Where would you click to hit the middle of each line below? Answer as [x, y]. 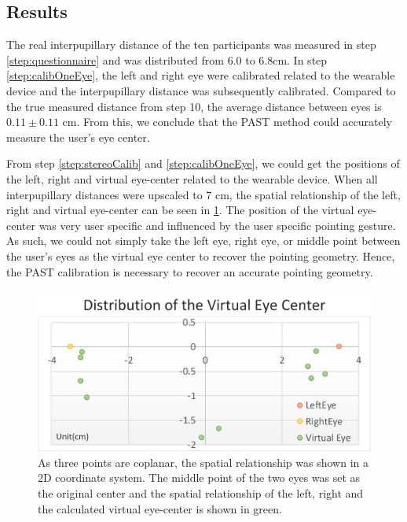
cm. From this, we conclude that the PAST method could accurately [227, 122]
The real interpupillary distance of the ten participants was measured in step [191, 44]
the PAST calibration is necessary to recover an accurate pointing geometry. [190, 271]
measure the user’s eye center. [78, 137]
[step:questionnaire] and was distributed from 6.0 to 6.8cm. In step [167, 59]
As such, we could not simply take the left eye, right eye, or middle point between [203, 241]
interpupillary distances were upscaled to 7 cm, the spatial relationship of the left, [203, 194]
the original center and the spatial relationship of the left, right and [201, 493]
